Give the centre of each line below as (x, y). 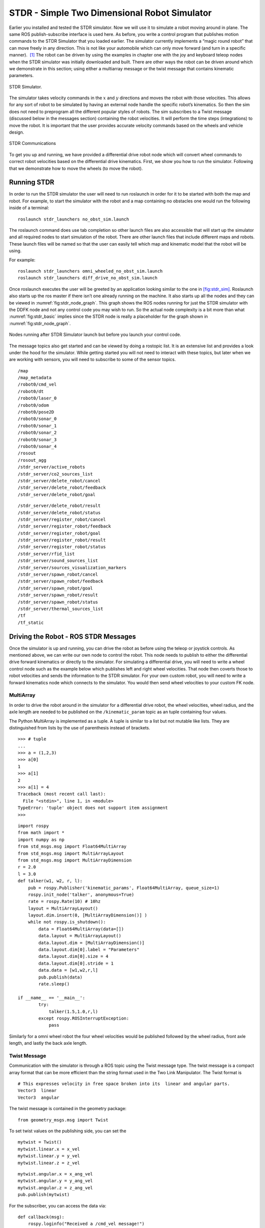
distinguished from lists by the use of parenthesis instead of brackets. (80, 727)
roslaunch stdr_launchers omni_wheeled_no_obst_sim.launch (90, 271)
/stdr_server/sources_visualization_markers (72, 568)
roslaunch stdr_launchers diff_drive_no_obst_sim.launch (88, 278)
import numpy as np (41, 839)
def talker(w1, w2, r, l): (50, 881)
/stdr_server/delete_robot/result (59, 506)
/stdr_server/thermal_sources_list (61, 609)
